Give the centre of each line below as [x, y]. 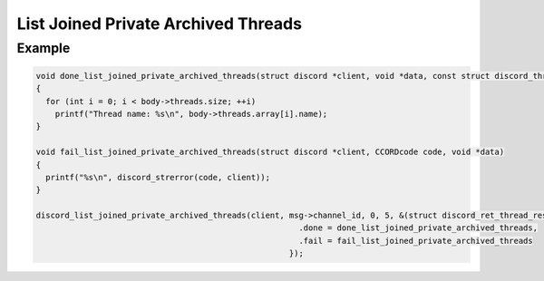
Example [44, 48]
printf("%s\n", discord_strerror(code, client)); [158, 177]
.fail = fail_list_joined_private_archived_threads [416, 241]
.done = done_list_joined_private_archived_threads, [418, 228]
